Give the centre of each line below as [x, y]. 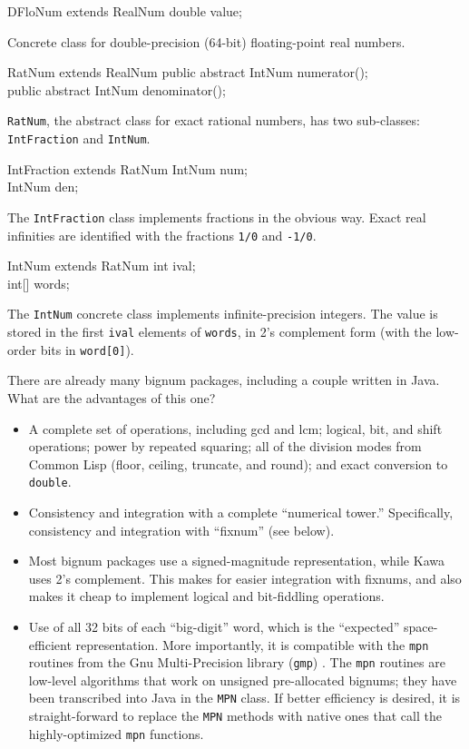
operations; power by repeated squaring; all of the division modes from [225, 446]
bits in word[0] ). [87, 349]
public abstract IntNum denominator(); [117, 89]
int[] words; [39, 283]
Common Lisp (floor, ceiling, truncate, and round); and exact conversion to [238, 463]
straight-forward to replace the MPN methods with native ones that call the [235, 716]
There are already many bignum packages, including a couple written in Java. [224, 380]
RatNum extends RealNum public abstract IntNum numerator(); [188, 72]
